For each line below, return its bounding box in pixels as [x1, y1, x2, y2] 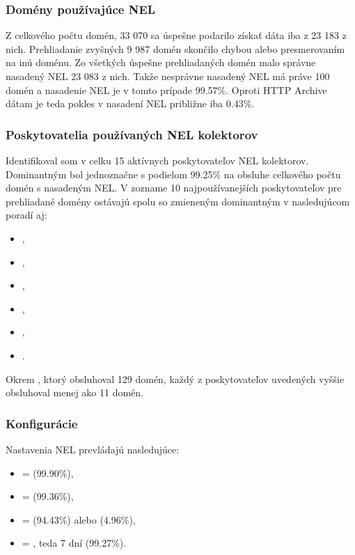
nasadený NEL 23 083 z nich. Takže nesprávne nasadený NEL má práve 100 [6, 69, 330, 83]
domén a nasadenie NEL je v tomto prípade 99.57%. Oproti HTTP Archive [6, 82, 327, 97]
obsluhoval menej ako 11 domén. [6, 385, 144, 400]
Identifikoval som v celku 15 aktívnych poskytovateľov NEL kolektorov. [6, 153, 309, 167]
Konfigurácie [6, 414, 78, 432]
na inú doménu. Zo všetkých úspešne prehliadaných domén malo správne [6, 55, 316, 70]
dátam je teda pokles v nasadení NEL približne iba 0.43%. [6, 96, 255, 111]
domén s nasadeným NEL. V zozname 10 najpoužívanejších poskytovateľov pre [6, 180, 342, 195]
